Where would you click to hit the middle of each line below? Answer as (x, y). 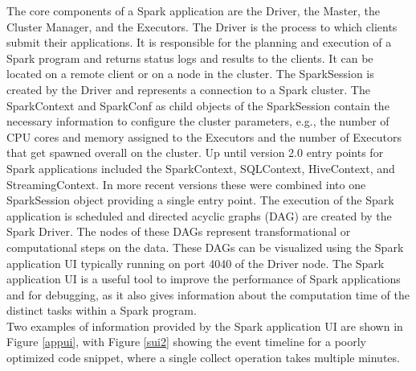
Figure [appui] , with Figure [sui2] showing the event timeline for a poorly (186, 342)
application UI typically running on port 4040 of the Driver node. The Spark (196, 263)
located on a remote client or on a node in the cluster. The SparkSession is (190, 74)
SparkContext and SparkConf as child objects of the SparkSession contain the (198, 105)
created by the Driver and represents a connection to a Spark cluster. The (188, 89)
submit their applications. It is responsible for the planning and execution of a (199, 42)
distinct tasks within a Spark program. (102, 310)
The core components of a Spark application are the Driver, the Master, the (193, 10)
